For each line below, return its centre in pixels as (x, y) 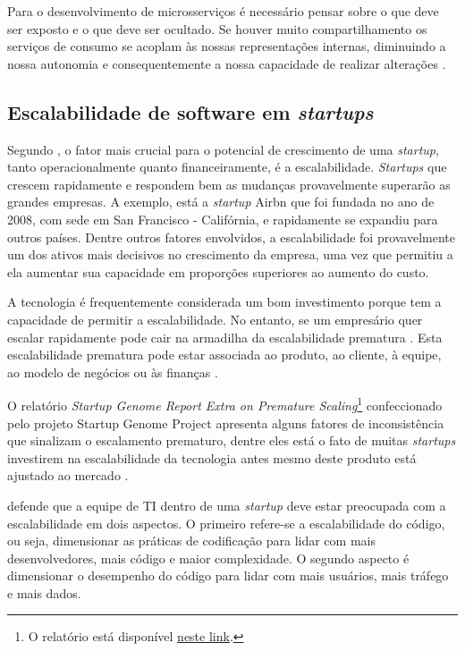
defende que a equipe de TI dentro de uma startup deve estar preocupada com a (227, 505)
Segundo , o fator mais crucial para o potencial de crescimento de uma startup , (223, 149)
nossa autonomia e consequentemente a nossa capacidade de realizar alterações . (227, 63)
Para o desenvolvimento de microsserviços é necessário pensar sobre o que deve (223, 11)
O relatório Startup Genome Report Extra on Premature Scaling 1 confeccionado (225, 404)
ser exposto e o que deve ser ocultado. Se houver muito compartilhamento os (217, 28)
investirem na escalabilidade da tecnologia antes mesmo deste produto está (212, 457)
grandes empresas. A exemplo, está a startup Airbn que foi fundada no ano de (221, 202)
